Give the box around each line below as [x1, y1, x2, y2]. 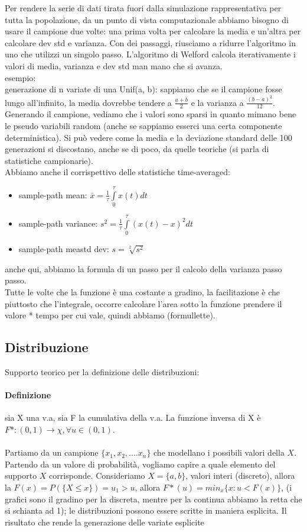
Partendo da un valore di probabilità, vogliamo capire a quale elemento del [5, 457, 276, 470]
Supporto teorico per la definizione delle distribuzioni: [5, 366, 200, 378]
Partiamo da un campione [5, 446, 99, 459]
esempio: [5, 71, 36, 83]
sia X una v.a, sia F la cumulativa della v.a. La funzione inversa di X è [5, 411, 261, 424]
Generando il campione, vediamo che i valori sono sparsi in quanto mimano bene [5, 108, 296, 120]
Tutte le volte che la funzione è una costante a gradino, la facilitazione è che [5, 286, 280, 298]
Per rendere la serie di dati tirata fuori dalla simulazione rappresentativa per [5, 2, 282, 14]
